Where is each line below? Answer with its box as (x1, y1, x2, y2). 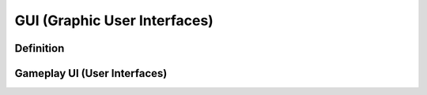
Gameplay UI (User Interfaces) (14, 67, 168, 80)
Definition (14, 42, 65, 55)
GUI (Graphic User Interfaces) (14, 12, 213, 29)
